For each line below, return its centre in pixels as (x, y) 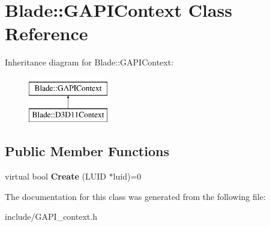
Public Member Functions (87, 151)
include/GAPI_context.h (51, 216)
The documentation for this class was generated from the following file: (135, 196)
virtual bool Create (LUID (55, 176)
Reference (46, 33)
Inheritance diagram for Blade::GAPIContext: (89, 62)
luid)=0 (127, 176)
